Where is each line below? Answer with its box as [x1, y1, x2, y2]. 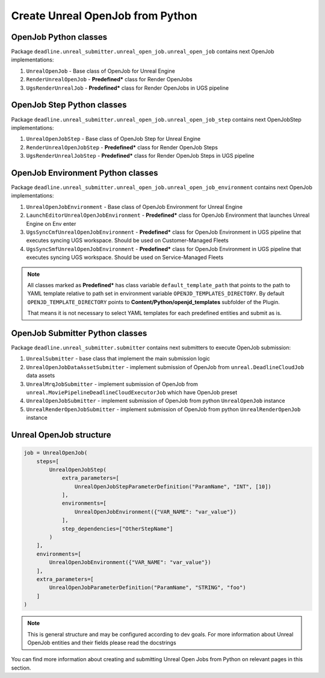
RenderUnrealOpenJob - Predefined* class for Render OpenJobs [26, 76, 193, 83]
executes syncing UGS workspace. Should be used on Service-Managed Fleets [26, 253, 224, 261]
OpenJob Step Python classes [11, 100, 127, 110]
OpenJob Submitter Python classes [11, 328, 147, 338]
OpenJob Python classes [11, 32, 108, 42]
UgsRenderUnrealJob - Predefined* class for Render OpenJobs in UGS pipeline [26, 84, 229, 92]
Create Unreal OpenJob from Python [11, 9, 198, 22]
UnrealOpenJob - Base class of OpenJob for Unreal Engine [26, 67, 176, 75]
